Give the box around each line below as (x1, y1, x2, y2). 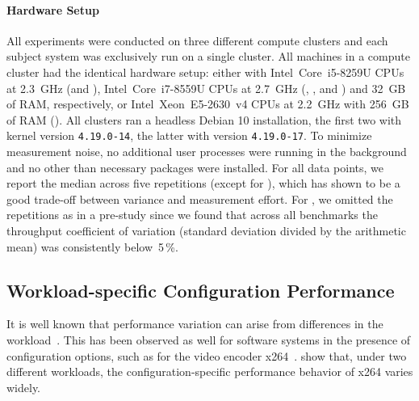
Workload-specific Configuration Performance (6, 277, 395, 302)
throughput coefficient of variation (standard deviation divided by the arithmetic (6, 222, 406, 238)
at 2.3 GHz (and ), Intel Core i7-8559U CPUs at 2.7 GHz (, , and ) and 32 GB (6, 79, 406, 96)
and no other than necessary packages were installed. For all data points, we (6, 158, 383, 175)
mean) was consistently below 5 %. (6, 238, 178, 255)
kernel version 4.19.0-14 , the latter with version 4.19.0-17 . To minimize (6, 127, 372, 144)
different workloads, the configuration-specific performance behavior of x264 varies (6, 363, 413, 380)
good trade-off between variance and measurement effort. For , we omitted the (6, 190, 393, 207)
